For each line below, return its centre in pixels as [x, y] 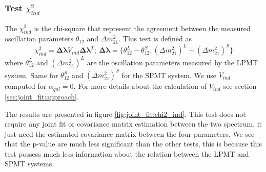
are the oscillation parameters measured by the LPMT [172, 62]
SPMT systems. [29, 164]
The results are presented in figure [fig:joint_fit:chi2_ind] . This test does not [125, 114]
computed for [26, 86]
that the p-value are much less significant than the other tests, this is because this [133, 144]
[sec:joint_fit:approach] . [42, 96]
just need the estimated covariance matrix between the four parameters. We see [130, 133]
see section [240, 86]
